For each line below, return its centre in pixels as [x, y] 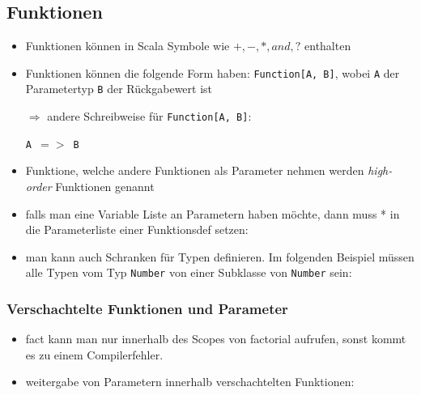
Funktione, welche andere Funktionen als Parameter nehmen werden [195, 170]
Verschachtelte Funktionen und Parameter [147, 308]
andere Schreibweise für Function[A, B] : [149, 116]
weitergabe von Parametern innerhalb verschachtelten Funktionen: [190, 382]
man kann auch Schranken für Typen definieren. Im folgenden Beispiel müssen [220, 256]
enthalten [328, 46]
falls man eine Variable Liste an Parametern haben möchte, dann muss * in [213, 213]
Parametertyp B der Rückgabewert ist [119, 89]
